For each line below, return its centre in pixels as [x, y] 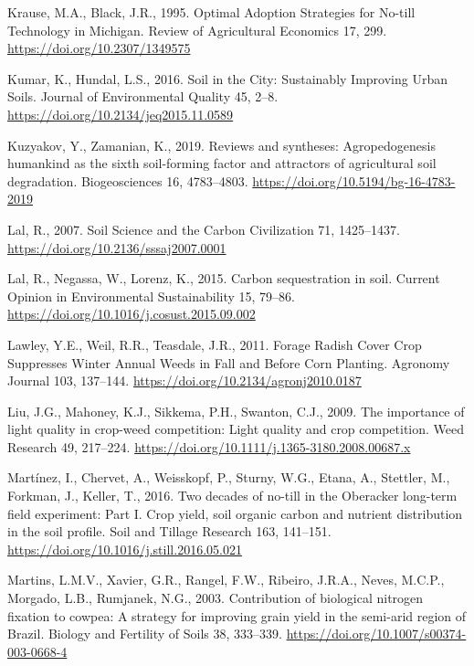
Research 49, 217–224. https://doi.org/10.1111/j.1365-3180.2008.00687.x [209, 446]
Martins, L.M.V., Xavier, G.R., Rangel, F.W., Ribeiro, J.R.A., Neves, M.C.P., [226, 580]
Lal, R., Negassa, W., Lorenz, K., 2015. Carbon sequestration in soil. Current [224, 278]
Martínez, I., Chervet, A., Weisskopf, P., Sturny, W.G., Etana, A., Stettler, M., [229, 477]
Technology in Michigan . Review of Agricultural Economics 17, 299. [197, 30]
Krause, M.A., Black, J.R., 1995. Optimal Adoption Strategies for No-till [211, 12]
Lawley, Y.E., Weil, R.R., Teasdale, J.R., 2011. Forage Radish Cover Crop [215, 344]
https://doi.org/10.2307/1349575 [99, 48]
